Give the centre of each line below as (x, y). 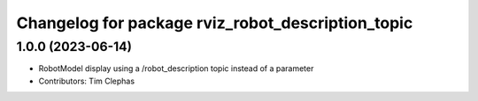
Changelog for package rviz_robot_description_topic (215, 23)
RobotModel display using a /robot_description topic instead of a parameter (176, 69)
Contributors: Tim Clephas (87, 81)
